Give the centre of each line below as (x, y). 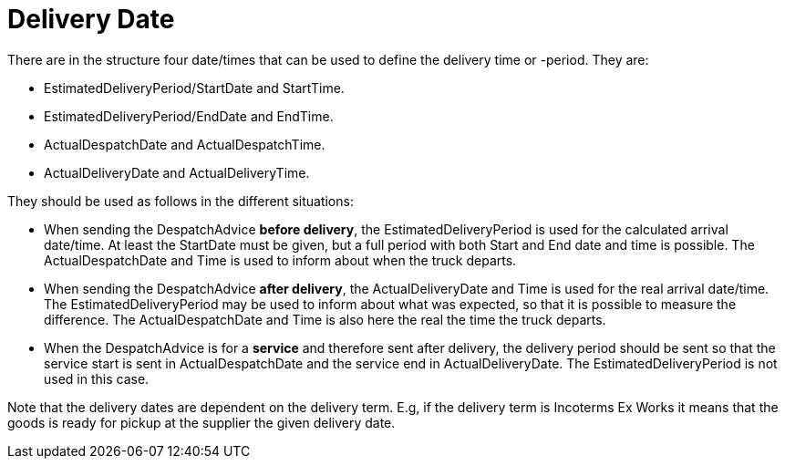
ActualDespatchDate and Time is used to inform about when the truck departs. (280, 260)
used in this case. (97, 378)
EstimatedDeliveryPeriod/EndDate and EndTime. (189, 116)
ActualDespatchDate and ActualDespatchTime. (185, 144)
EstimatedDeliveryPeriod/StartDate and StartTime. (194, 88)
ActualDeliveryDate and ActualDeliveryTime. (177, 172)
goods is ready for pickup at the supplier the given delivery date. (201, 422)
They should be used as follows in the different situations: (181, 201)
